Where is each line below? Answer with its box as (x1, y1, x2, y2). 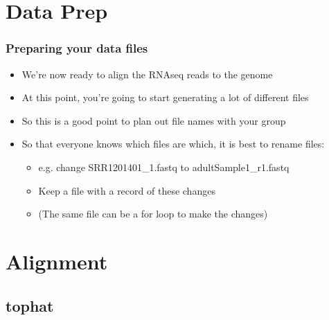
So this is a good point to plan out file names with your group (21, 113, 286, 127)
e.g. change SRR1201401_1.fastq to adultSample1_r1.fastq (38, 159, 290, 174)
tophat (6, 294, 54, 316)
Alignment (6, 247, 108, 275)
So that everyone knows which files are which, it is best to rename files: (21, 136, 325, 151)
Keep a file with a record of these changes (38, 183, 215, 197)
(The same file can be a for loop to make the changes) (38, 206, 268, 221)
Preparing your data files (6, 39, 148, 57)
